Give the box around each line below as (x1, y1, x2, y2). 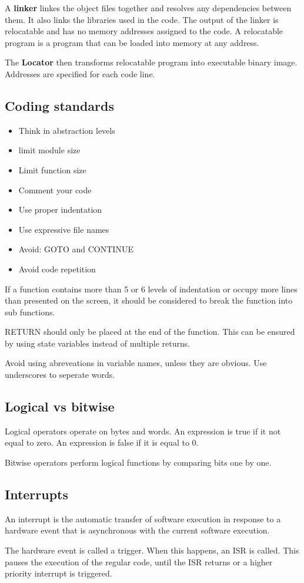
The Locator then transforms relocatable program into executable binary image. (5, 56, 298, 68)
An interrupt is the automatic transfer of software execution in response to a (5, 512, 281, 525)
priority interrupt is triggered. (5, 567, 112, 579)
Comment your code (18, 183, 92, 196)
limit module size (18, 144, 81, 156)
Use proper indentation (18, 203, 102, 216)
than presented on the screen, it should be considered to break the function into (5, 294, 293, 307)
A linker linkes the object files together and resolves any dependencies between (5, 2, 292, 14)
